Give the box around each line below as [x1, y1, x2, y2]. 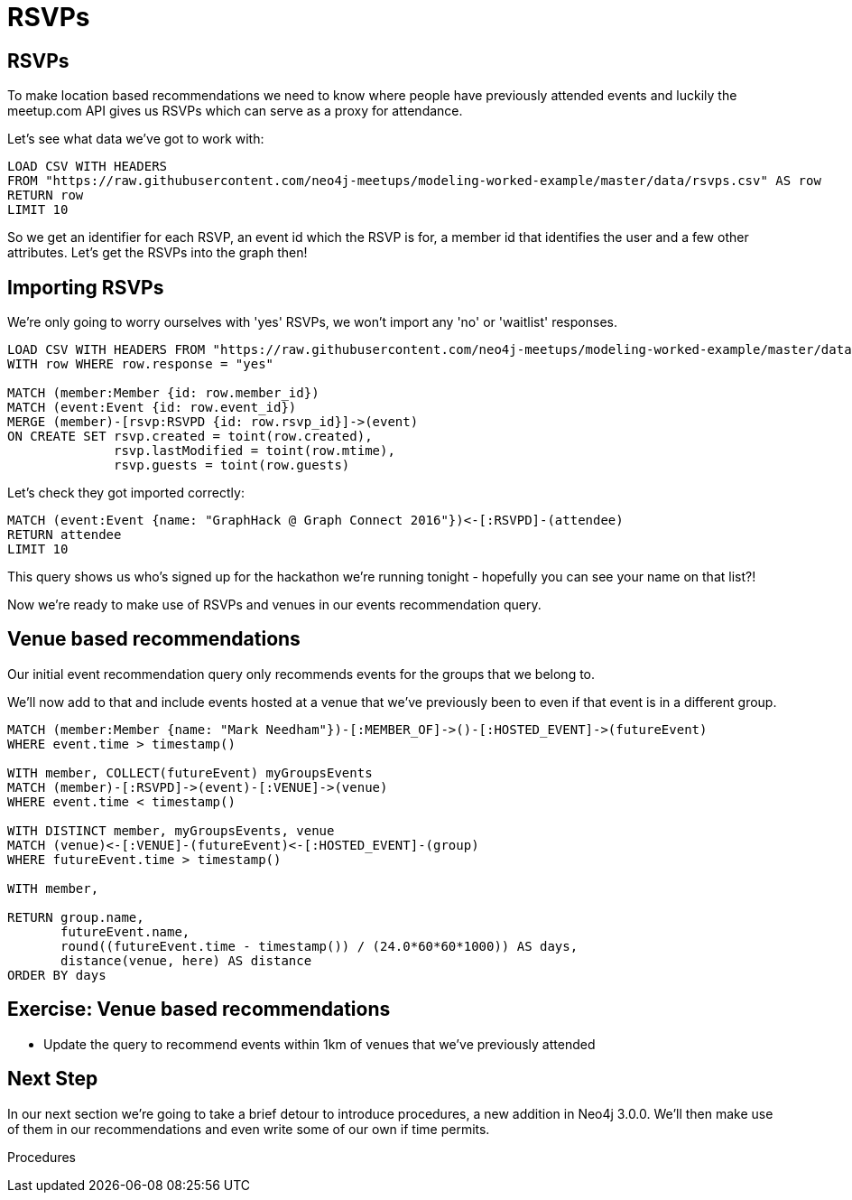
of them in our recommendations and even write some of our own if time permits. [7, 1121, 490, 1137]
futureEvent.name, [60, 924, 190, 939]
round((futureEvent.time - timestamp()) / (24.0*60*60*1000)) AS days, [60, 938, 579, 953]
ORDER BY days [7, 967, 106, 982]
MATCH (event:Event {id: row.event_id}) [7, 400, 297, 415]
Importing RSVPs [7, 275, 164, 299]
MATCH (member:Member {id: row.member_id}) [7, 386, 319, 401]
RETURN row [7, 188, 84, 203]
